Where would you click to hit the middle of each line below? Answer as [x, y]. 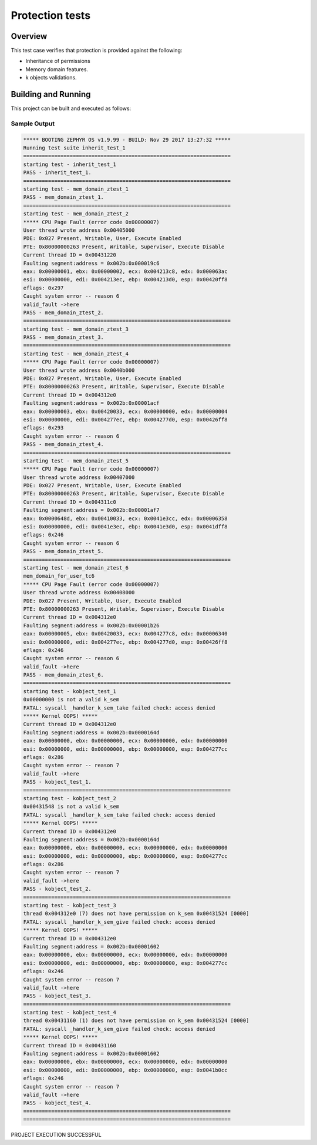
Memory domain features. [57, 69]
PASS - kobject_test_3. [58, 996]
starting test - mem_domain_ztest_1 [76, 189]
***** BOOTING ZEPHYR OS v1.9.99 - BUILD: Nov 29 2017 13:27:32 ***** [127, 139]
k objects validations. [51, 78]
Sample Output [33, 124]
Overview [29, 36]
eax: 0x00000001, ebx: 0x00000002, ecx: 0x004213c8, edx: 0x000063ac [125, 271]
